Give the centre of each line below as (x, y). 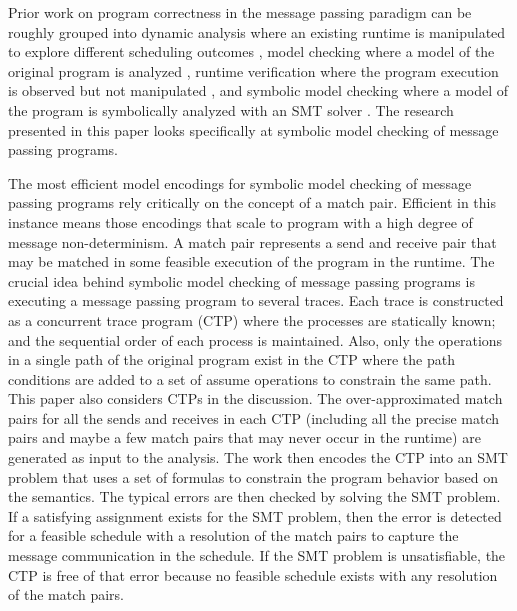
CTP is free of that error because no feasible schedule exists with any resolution (253, 574)
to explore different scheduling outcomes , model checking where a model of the (251, 51)
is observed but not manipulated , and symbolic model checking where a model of (258, 90)
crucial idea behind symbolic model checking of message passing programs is (241, 280)
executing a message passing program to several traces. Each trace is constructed (256, 300)
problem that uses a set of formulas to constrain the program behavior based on (253, 476)
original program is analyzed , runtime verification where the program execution (253, 70)
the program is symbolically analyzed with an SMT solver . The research (231, 109)
